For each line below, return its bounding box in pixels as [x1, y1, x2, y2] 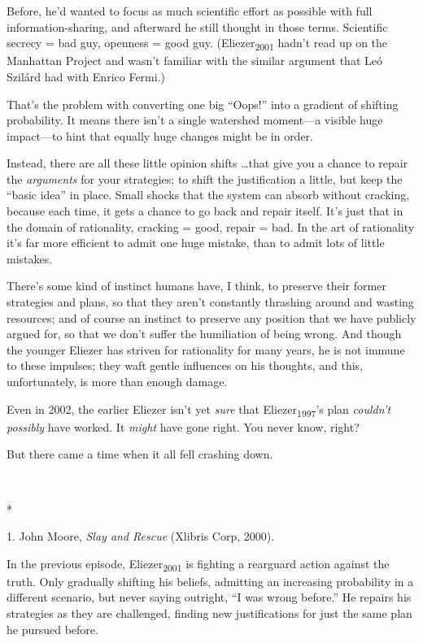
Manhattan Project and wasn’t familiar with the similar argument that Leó [7, 52, 382, 69]
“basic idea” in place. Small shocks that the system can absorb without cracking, [7, 186, 410, 203]
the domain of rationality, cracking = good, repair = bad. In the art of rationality [7, 218, 415, 235]
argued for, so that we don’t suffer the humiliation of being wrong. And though [7, 325, 402, 342]
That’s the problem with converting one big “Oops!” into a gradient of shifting [7, 95, 399, 112]
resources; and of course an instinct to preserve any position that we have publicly [7, 309, 416, 326]
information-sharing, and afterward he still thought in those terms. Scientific [7, 18, 388, 35]
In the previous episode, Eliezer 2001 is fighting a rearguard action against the [7, 554, 390, 574]
